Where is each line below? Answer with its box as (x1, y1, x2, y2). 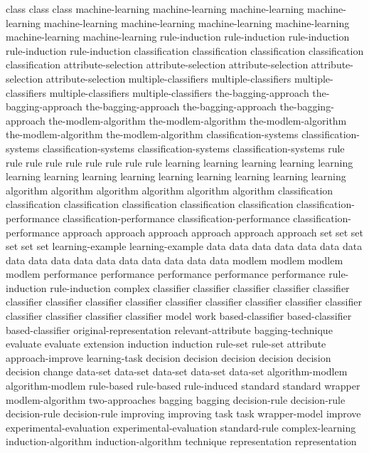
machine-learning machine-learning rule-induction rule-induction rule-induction (6, 29, 350, 44)
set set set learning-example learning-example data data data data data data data (6, 239, 363, 254)
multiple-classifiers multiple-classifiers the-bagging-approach (49, 85, 309, 100)
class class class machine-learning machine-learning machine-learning (6, 1, 304, 16)
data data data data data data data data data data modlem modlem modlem (6, 252, 343, 267)
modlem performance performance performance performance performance (6, 266, 326, 281)
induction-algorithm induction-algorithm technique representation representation (6, 434, 357, 449)
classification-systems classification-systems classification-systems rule (42, 140, 345, 155)
